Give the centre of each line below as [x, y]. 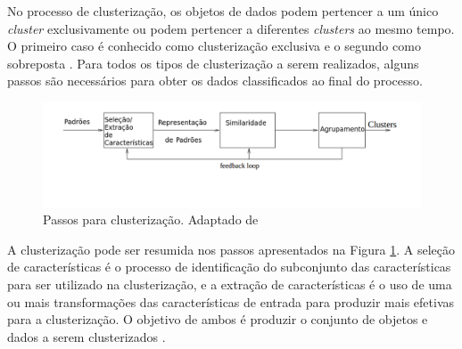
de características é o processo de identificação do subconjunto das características [229, 267]
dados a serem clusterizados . [87, 336]
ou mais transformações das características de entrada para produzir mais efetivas [231, 301]
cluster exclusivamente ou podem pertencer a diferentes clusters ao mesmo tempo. [231, 28]
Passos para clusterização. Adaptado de [151, 219]
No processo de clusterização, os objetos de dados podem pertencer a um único [223, 11]
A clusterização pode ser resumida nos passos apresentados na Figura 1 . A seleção [231, 249]
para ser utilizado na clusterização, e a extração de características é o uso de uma [230, 284]
